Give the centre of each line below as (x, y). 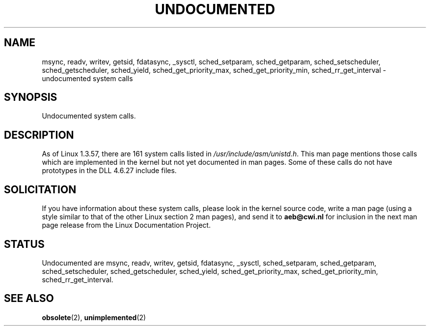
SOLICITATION (40, 189)
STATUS (24, 244)
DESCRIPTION (39, 135)
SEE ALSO (29, 299)
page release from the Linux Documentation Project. (126, 225)
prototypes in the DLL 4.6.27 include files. (109, 171)
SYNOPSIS (31, 97)
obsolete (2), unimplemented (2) (94, 317)
